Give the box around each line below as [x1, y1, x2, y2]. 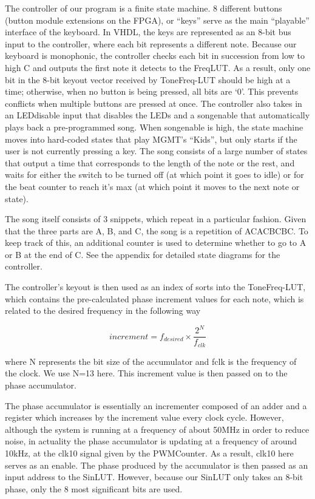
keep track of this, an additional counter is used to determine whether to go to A [5, 236, 307, 249]
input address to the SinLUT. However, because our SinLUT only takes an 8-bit [5, 470, 303, 483]
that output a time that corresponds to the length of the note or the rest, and [5, 156, 295, 169]
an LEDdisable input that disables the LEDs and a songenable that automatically [5, 109, 310, 121]
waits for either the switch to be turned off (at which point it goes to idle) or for [5, 168, 304, 181]
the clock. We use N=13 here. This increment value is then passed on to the [5, 367, 288, 379]
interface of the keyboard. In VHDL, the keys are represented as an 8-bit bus [5, 25, 291, 38]
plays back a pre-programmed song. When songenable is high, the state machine [5, 120, 303, 133]
